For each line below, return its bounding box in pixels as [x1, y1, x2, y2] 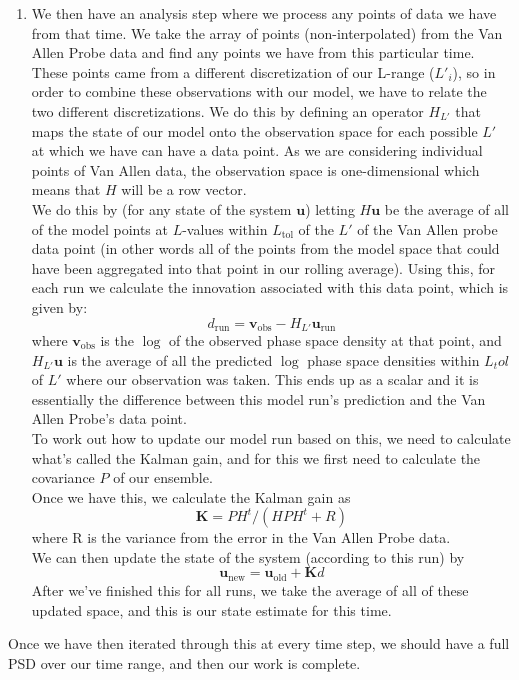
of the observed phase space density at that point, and [168, 329, 502, 350]
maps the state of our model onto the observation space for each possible [31, 120, 478, 141]
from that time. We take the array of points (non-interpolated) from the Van [31, 22, 503, 43]
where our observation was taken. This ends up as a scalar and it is [66, 369, 479, 390]
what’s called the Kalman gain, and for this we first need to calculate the [31, 447, 481, 468]
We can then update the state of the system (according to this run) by [31, 546, 465, 567]
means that [31, 179, 101, 200]
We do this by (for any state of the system [31, 198, 292, 219]
